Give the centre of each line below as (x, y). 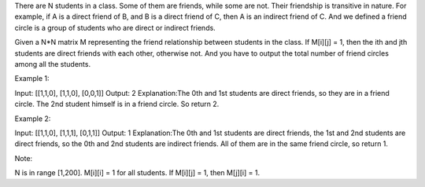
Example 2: (33, 119)
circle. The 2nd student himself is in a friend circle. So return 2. (117, 104)
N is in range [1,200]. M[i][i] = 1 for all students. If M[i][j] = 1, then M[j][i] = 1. (137, 173)
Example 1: (32, 79)
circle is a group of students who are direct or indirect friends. (115, 27)
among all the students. (52, 64)
